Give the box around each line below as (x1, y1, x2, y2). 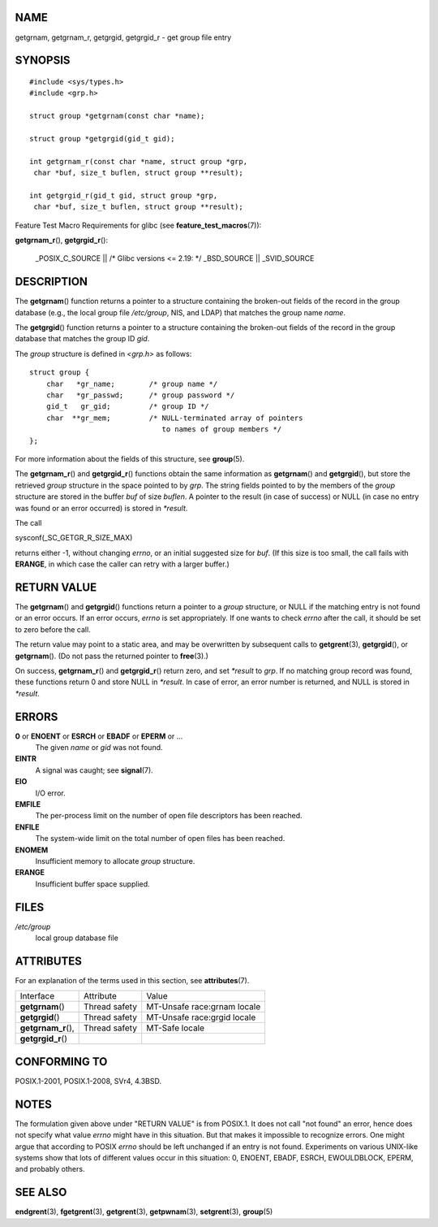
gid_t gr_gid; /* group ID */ (45, 402, 210, 411)
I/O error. (35, 788, 66, 798)
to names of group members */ (161, 425, 282, 434)
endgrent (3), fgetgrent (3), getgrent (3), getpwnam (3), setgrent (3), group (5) (15, 1207, 273, 1216)
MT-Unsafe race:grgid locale (146, 1012, 256, 1023)
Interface (19, 991, 55, 1002)
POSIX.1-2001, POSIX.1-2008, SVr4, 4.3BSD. (15, 1076, 162, 1086)
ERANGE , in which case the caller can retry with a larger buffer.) (15, 559, 230, 569)
